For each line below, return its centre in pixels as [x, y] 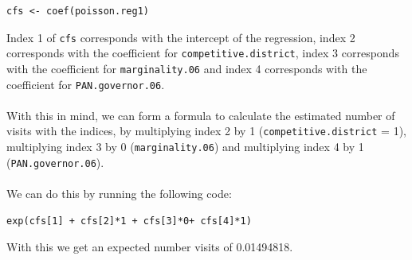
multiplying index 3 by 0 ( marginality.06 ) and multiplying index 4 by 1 [185, 147]
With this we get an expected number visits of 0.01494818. [150, 247]
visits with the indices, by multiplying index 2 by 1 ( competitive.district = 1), [207, 131]
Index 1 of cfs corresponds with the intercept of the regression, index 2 [181, 37]
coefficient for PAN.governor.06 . [86, 84]
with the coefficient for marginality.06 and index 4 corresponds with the [187, 68]
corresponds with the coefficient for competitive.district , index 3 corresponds [203, 53]
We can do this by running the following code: [119, 193]
